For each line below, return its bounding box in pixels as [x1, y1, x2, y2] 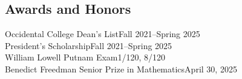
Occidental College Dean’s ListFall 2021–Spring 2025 [5, 28, 200, 40]
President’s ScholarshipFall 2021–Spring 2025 [5, 39, 172, 51]
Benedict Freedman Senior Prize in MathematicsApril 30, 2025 [5, 62, 237, 75]
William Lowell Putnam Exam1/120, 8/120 [5, 51, 166, 63]
